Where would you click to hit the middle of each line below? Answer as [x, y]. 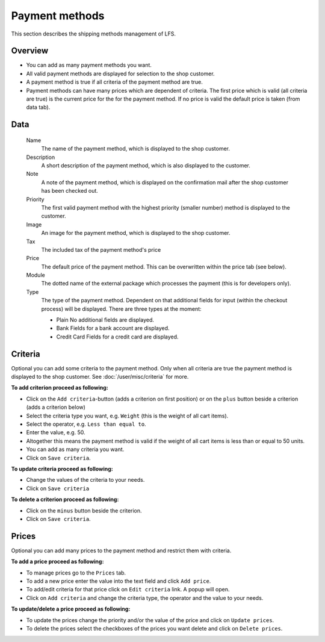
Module [36, 275]
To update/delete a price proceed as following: [71, 609]
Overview [30, 51]
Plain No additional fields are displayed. [105, 320]
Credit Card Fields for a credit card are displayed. [117, 337]
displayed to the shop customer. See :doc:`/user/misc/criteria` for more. [100, 377]
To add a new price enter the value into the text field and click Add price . [119, 581]
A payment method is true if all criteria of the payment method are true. [114, 82]
